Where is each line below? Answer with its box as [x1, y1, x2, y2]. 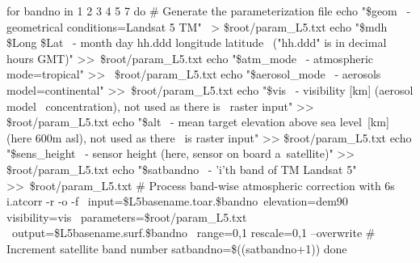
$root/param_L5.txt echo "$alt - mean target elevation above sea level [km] [6, 113, 389, 130]
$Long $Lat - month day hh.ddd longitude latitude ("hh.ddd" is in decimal [6, 34, 387, 51]
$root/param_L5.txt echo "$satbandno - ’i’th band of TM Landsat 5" [6, 160, 357, 177]
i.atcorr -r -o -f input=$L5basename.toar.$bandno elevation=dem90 [6, 193, 348, 210]
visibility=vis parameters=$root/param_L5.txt [6, 208, 247, 225]
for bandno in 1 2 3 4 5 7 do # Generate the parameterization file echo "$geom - [6, 2, 411, 19]
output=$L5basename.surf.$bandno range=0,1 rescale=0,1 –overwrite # [11, 224, 376, 241]
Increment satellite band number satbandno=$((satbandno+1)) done [6, 240, 347, 257]
